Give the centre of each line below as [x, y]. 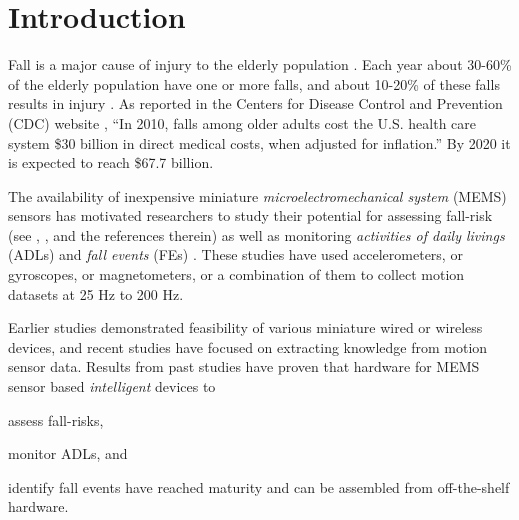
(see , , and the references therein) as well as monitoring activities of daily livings [256, 234]
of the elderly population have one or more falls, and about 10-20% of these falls [254, 83]
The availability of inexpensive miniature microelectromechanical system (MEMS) [257, 195]
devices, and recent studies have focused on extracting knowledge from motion [248, 346]
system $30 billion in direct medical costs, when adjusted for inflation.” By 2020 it [259, 142]
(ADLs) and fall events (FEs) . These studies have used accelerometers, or [235, 254]
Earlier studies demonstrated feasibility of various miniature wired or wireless [245, 327]
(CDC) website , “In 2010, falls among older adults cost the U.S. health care [242, 122]
